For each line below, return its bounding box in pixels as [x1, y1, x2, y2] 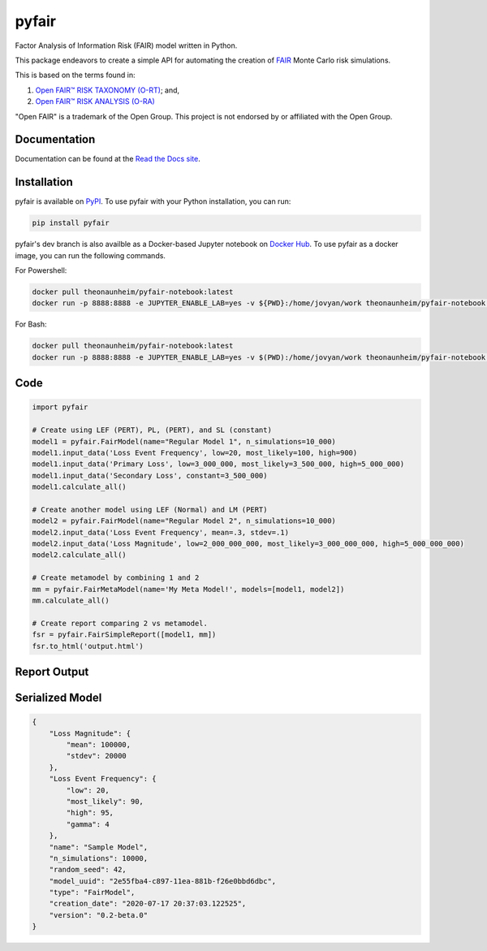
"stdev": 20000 [66, 751, 127, 761]
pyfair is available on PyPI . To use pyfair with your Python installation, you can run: [15, 197, 291, 206]
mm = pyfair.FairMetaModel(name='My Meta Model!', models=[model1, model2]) [32, 585, 345, 594]
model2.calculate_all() [32, 551, 127, 560]
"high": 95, [66, 808, 114, 818]
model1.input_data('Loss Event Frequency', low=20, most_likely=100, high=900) [32, 447, 358, 457]
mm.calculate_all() [32, 596, 110, 605]
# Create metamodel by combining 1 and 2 [32, 573, 200, 582]
